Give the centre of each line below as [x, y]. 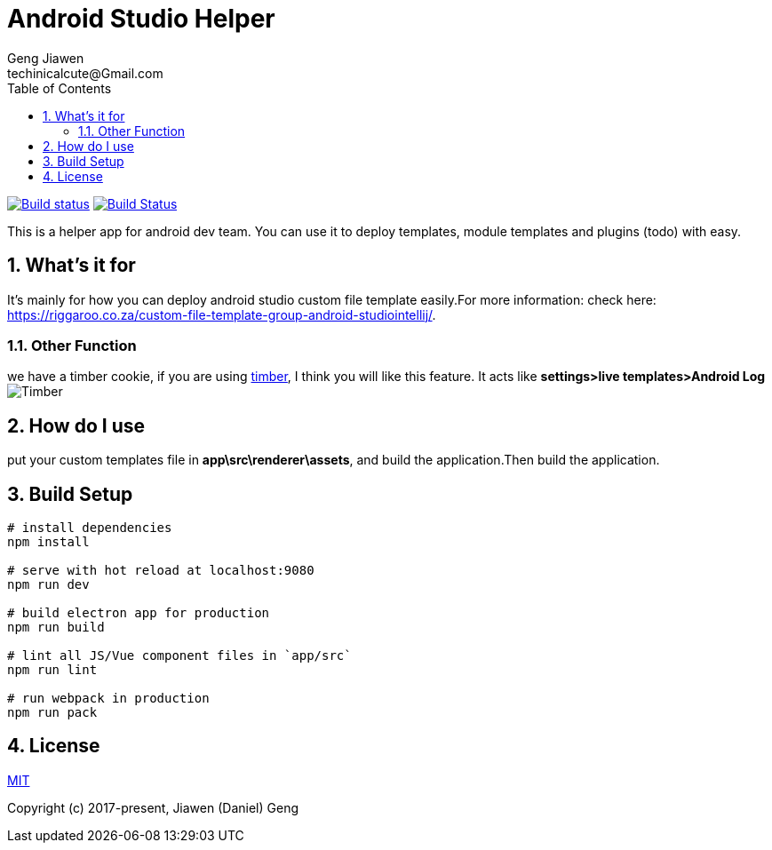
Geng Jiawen [46, 58]
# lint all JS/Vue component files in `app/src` [179, 656]
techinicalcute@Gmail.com [85, 73]
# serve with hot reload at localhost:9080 [161, 571]
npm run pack [52, 713]
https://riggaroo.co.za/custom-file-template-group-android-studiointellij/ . [222, 314]
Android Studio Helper [141, 19]
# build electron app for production [139, 613]
